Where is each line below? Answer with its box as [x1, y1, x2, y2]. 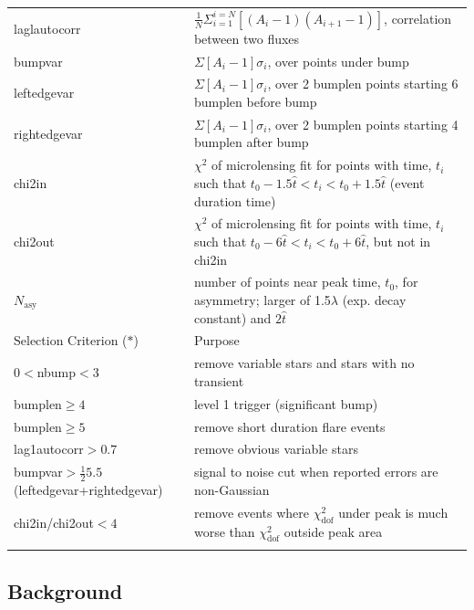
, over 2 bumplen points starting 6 [267, 74, 459, 93]
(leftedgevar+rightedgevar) [14, 480, 163, 500]
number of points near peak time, [193, 272, 381, 291]
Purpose [193, 331, 240, 350]
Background [7, 576, 123, 605]
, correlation [384, 8, 452, 27]
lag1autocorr [14, 439, 84, 458]
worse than [193, 521, 255, 541]
